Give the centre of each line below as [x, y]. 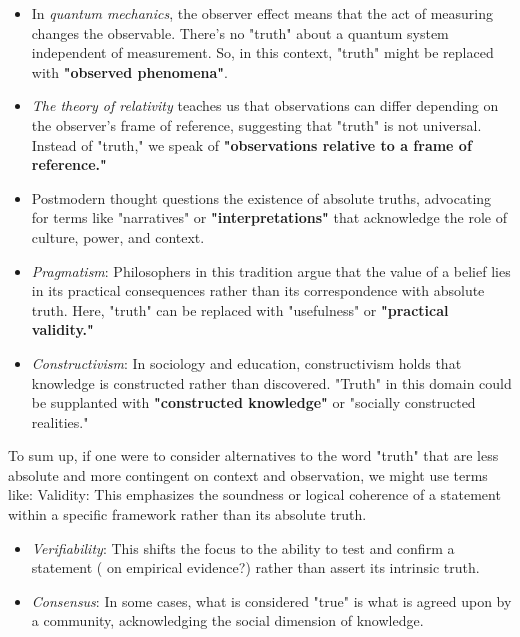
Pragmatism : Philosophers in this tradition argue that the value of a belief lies [271, 270]
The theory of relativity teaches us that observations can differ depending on [265, 105]
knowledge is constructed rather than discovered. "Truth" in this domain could [271, 382]
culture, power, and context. [118, 236]
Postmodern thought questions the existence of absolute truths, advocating [261, 197]
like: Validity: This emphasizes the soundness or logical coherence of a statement [254, 494]
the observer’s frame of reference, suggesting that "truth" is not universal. [256, 124]
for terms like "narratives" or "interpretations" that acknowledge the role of [269, 217]
